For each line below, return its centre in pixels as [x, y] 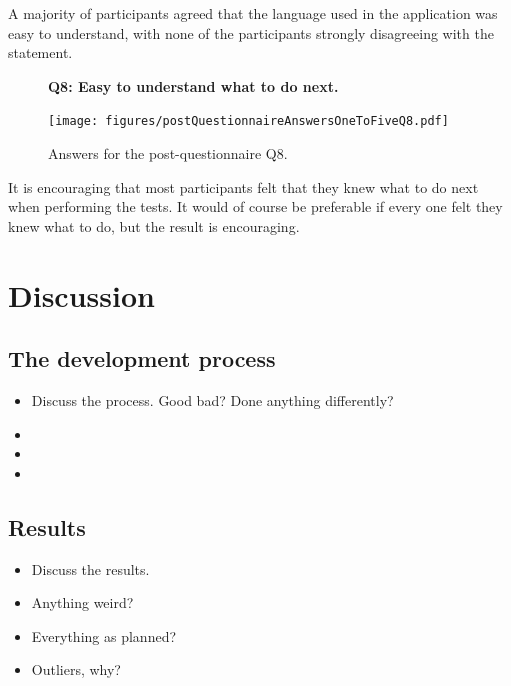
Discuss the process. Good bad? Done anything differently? [212, 399]
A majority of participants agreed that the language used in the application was [253, 13]
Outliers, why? [76, 669]
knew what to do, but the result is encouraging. [154, 225]
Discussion [81, 294]
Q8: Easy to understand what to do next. [193, 85]
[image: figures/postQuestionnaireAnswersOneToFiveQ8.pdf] [248, 121]
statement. [40, 52]
